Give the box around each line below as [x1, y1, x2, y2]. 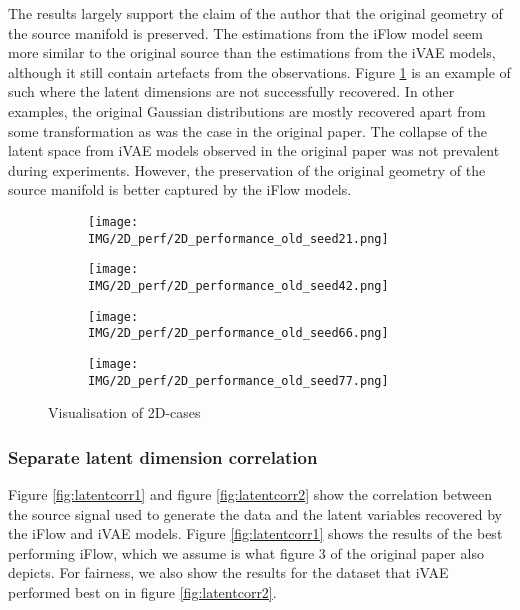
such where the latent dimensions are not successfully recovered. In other [8, 81, 455, 102]
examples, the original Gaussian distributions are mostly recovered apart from [8, 100, 486, 121]
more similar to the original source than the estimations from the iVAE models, [8, 42, 496, 63]
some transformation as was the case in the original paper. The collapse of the [8, 120, 487, 141]
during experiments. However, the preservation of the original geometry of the [8, 159, 486, 180]
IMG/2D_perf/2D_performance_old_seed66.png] [88, 326, 389, 341]
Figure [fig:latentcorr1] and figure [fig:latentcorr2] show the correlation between [8, 484, 493, 504]
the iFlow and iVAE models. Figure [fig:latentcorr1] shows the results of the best [8, 523, 503, 544]
